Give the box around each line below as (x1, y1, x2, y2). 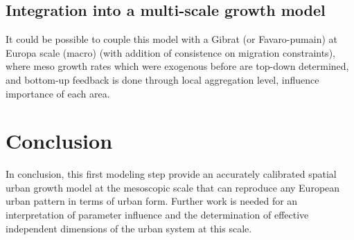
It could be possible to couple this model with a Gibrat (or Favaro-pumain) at (6, 32, 337, 46)
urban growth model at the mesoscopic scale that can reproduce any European (6, 180, 340, 194)
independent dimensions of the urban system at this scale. (6, 221, 252, 235)
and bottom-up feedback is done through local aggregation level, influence (6, 72, 319, 86)
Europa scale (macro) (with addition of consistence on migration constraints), (6, 45, 335, 59)
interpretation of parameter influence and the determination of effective (6, 207, 309, 222)
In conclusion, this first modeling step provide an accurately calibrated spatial (6, 167, 337, 181)
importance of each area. (6, 86, 110, 100)
